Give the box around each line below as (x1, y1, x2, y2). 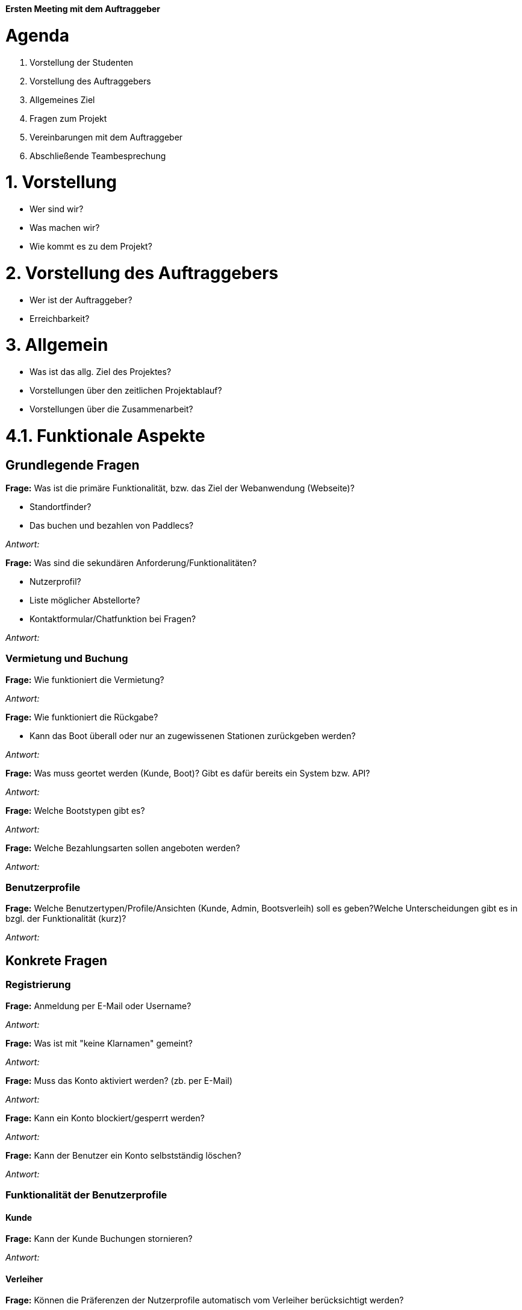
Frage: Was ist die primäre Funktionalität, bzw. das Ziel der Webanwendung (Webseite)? (5, 482, 355, 493)
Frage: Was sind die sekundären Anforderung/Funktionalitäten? (5, 557, 257, 568)
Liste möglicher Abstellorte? (30, 594, 140, 605)
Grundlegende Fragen (5, 457, 140, 473)
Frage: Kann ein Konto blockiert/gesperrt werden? (5, 1112, 205, 1123)
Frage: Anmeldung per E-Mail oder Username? (5, 1000, 191, 1011)
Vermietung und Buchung (5, 652, 128, 665)
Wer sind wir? (30, 204, 84, 214)
